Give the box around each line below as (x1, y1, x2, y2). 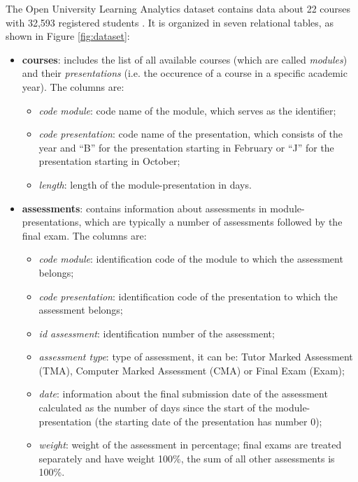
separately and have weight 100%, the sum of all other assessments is (38, 451, 335, 465)
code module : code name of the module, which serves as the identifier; (38, 103, 336, 117)
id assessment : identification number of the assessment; (38, 326, 275, 340)
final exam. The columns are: (22, 228, 147, 242)
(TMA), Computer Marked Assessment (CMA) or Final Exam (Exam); (38, 363, 345, 377)
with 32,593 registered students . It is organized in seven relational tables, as (6, 15, 334, 29)
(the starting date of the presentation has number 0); (94, 414, 322, 428)
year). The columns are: (22, 79, 124, 94)
